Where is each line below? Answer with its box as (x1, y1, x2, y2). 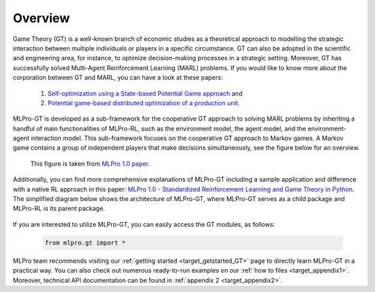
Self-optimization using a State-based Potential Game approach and (47, 89, 243, 97)
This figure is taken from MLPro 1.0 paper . (30, 160, 151, 168)
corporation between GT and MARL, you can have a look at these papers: (12, 74, 224, 82)
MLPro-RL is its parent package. (12, 205, 106, 213)
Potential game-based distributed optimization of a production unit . (47, 98, 240, 107)
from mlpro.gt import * (44, 239, 126, 246)
